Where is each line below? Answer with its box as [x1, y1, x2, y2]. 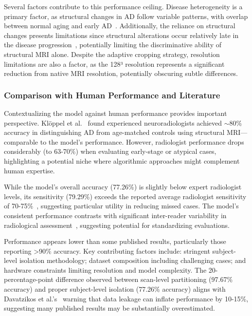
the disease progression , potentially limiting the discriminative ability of [4, 39, 221, 50]
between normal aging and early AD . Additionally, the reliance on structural [4, 20, 235, 31]
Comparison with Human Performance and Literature [4, 89, 220, 101]
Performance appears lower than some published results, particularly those [4, 236, 226, 246]
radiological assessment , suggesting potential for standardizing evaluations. [4, 220, 230, 230]
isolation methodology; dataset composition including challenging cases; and [19, 255, 246, 265]
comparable [4, 136, 38, 147]
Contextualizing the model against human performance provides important [4, 108, 227, 118]
